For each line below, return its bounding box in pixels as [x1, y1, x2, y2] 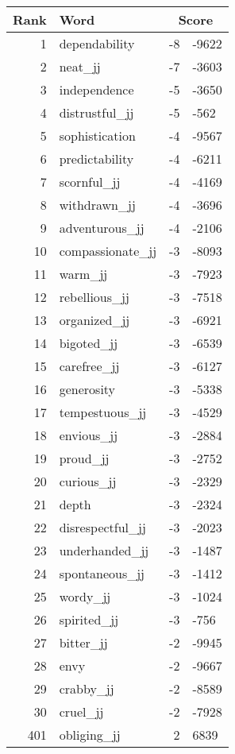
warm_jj [59, 265, 108, 283]
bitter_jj [59, 633, 108, 652]
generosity [59, 380, 116, 398]
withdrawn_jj [59, 195, 136, 214]
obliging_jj [59, 725, 121, 744]
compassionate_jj [59, 242, 157, 260]
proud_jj [59, 449, 110, 467]
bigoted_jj [59, 334, 118, 352]
